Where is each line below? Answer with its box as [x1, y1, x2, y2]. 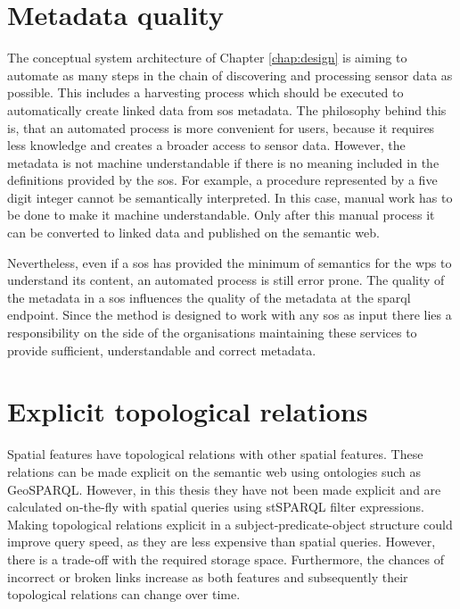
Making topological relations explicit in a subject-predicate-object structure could [7, 514, 453, 533]
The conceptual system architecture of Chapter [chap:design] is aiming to [7, 48, 407, 67]
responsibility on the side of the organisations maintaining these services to [7, 323, 417, 342]
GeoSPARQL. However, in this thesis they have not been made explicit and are [7, 480, 441, 498]
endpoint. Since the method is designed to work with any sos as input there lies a [7, 305, 452, 324]
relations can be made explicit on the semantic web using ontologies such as [7, 462, 422, 480]
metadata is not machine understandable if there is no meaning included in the [7, 153, 439, 171]
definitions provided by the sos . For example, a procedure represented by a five [7, 171, 438, 189]
